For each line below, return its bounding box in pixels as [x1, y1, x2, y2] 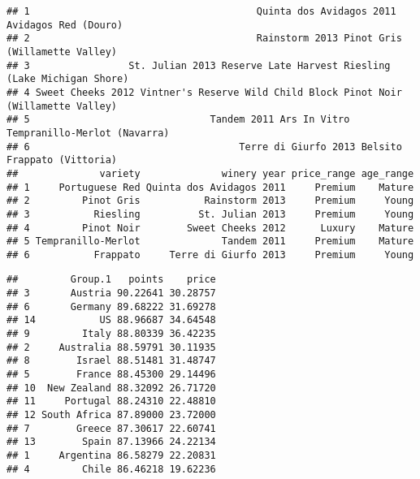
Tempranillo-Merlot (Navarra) [6, 127, 170, 139]
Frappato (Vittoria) [6, 154, 118, 166]
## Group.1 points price [6, 274, 216, 286]
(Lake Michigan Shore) [6, 73, 129, 85]
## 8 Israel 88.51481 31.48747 [6, 355, 216, 367]
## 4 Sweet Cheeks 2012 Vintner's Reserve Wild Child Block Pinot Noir [6, 86, 402, 98]
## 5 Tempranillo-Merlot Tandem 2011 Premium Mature [6, 235, 414, 248]
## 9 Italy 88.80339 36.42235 [6, 328, 216, 340]
